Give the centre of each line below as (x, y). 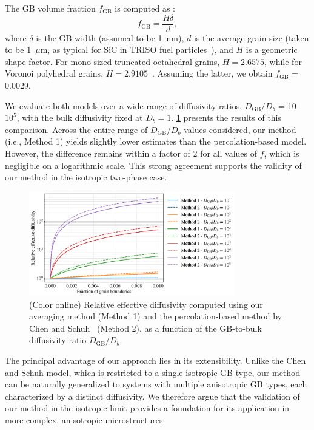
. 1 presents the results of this (226, 118)
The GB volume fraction (50, 8)
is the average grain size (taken (251, 37)
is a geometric (272, 49)
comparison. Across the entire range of (76, 129)
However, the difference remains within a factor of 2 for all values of (131, 153)
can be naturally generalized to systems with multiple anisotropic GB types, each (156, 384)
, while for (283, 61)
